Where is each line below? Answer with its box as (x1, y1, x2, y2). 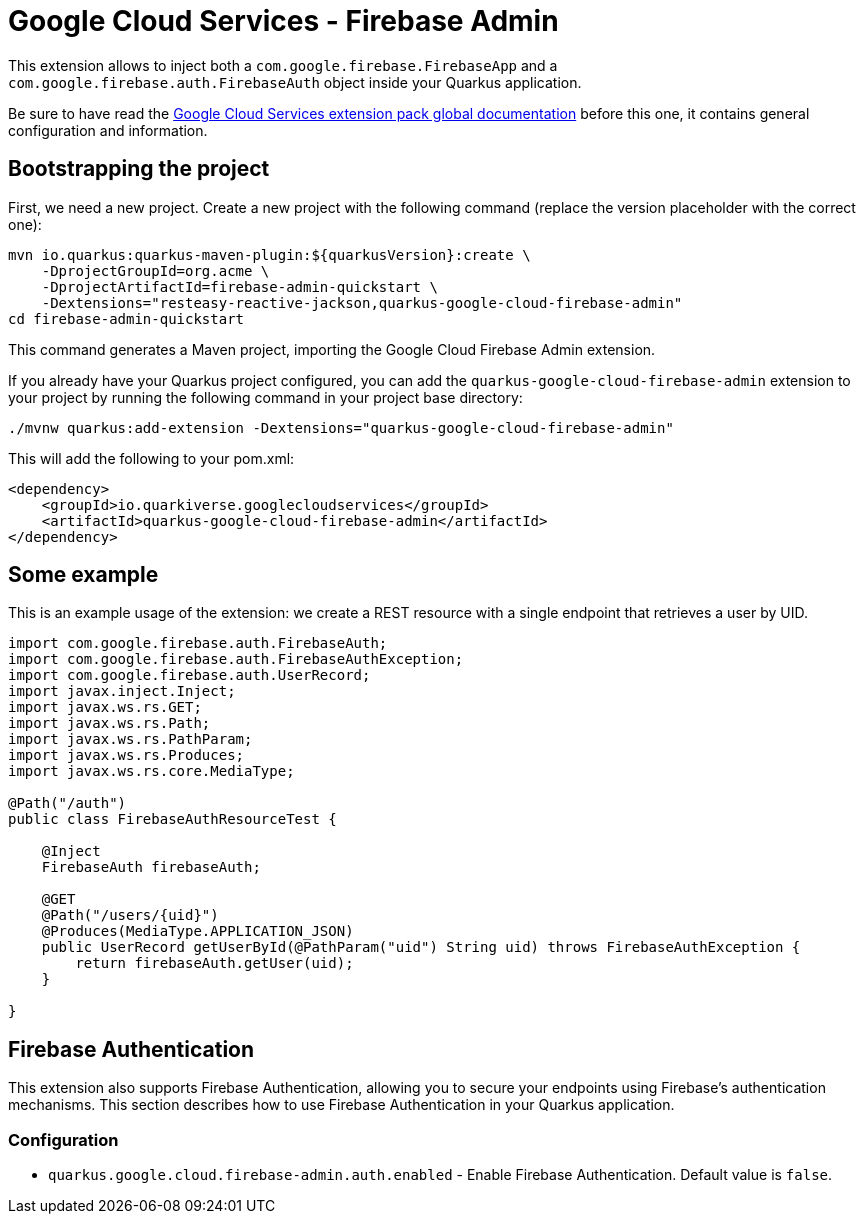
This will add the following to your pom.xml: (8, 449, 295, 467)
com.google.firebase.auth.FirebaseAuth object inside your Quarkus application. (8, 73, 582, 91)
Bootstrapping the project (8, 156, 270, 182)
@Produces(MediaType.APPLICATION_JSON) (41, 923, 354, 940)
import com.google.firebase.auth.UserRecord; (8, 667, 371, 684)
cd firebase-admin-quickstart (8, 310, 245, 327)
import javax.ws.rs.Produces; (8, 747, 245, 764)
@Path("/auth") (8, 795, 127, 812)
